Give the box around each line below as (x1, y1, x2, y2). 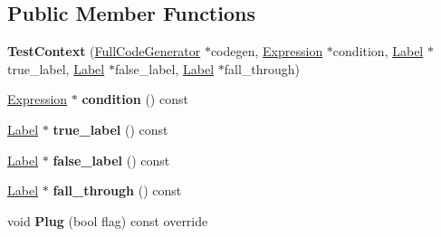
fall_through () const (53, 181, 182, 200)
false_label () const (53, 150, 170, 169)
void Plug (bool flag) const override (7, 211, 208, 230)
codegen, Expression (210, 42, 323, 61)
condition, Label (332, 42, 424, 61)
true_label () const (53, 119, 168, 138)
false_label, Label (114, 59, 215, 78)
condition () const (81, 90, 188, 109)
